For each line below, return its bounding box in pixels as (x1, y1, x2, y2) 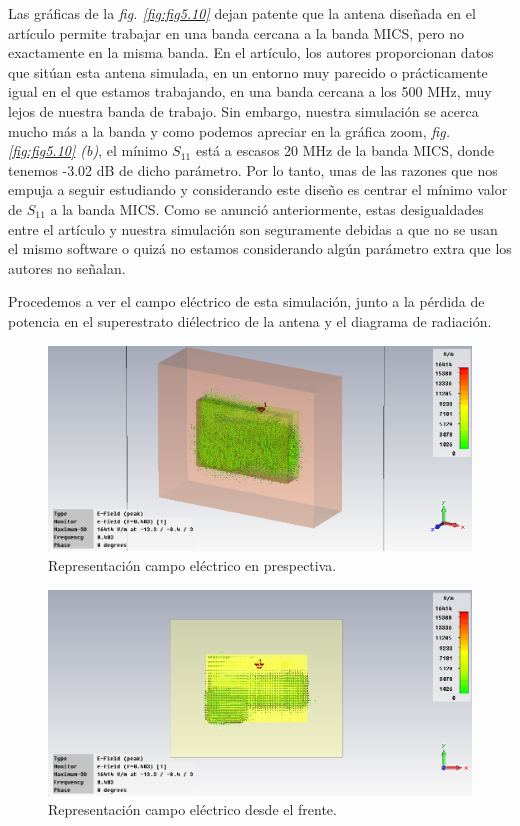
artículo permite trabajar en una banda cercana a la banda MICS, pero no (8, 22, 465, 43)
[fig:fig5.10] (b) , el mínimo (8, 140, 168, 161)
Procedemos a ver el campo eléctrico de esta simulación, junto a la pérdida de (8, 291, 485, 312)
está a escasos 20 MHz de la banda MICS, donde (195, 140, 495, 161)
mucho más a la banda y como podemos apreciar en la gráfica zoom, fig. (8, 120, 450, 141)
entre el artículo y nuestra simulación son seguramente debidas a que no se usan (8, 218, 498, 239)
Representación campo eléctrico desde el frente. (48, 799, 337, 820)
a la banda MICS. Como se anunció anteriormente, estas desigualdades (50, 198, 484, 219)
